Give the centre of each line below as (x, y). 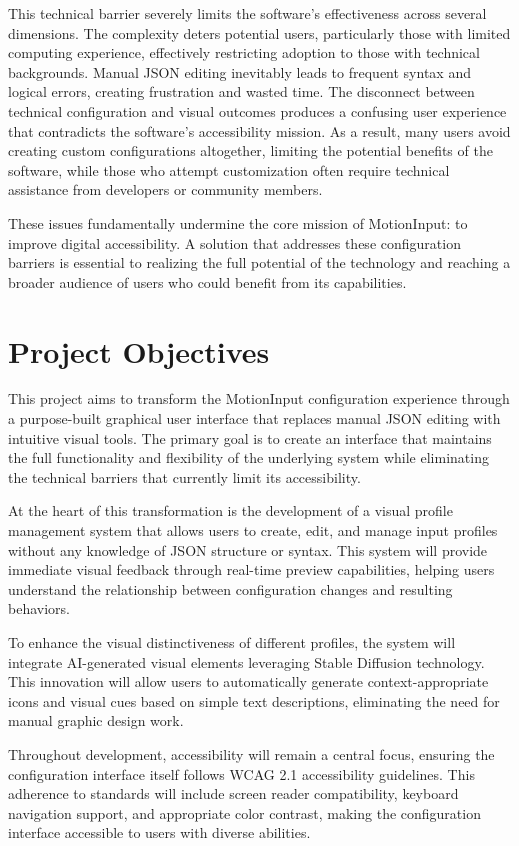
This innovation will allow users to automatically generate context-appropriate (248, 681)
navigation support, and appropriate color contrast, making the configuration (244, 812)
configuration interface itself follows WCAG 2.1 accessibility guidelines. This (241, 773)
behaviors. (39, 608)
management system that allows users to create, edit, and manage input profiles (253, 530)
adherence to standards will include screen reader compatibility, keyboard (233, 793)
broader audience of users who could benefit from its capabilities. (207, 281)
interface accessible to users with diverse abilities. (159, 832)
